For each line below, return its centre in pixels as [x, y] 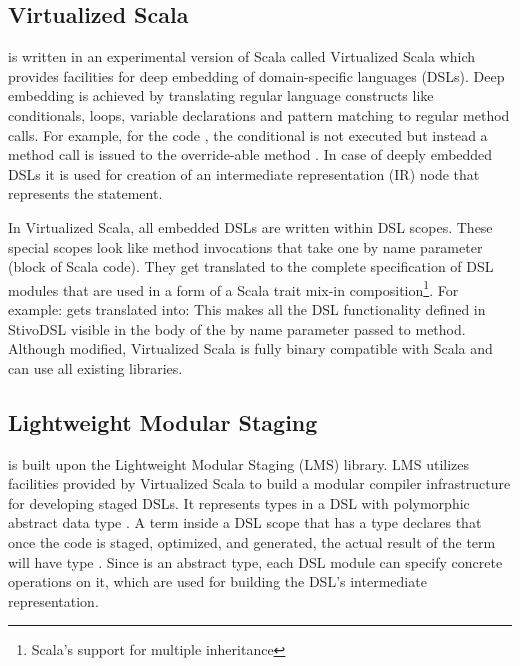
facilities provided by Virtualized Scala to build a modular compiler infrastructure [259, 483]
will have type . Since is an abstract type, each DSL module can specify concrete [255, 561]
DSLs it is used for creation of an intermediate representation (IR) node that [244, 173]
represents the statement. [85, 193]
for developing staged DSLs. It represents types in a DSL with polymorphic [239, 502]
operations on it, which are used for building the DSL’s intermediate [217, 581]
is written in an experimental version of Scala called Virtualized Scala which [241, 56]
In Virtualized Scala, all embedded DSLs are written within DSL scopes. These [250, 226]
